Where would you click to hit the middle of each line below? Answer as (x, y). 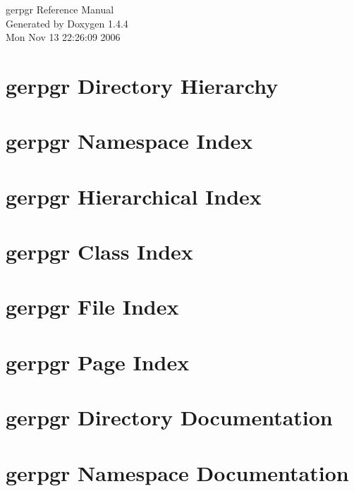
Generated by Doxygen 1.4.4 (67, 23)
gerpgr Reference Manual (60, 9)
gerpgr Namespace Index (129, 141)
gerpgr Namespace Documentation (177, 472)
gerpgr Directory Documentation (169, 417)
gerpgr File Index (92, 307)
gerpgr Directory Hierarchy (142, 85)
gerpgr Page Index (98, 362)
